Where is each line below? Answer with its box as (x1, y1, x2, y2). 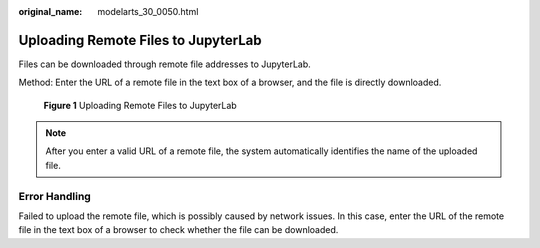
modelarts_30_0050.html (97, 6, 199, 17)
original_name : (18, 6, 83, 17)
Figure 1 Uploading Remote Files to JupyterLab (43, 99, 237, 111)
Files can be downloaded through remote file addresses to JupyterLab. (18, 58, 312, 70)
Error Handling (18, 189, 92, 203)
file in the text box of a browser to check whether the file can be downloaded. (18, 224, 339, 236)
